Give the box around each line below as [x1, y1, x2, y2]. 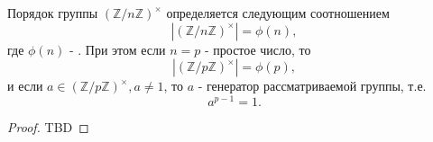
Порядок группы [7, 4, 98, 22]
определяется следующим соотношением [166, 4, 390, 22]
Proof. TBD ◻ [7, 117, 89, 136]
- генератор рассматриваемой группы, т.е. [198, 76, 427, 95]
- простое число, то [204, 40, 311, 58]
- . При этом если [69, 40, 166, 58]
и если [7, 76, 43, 95]
